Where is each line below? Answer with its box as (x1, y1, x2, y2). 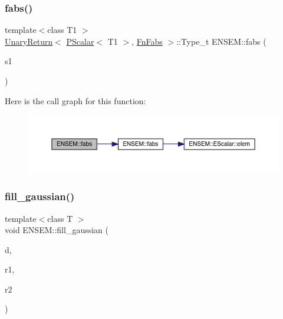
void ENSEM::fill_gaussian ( (5, 224, 108, 236)
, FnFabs (131, 35, 163, 47)
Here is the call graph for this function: (5, 94, 146, 107)
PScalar (66, 35, 94, 47)
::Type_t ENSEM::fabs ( (176, 35, 266, 47)
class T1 (47, 24, 77, 36)
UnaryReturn (5, 35, 53, 47)
